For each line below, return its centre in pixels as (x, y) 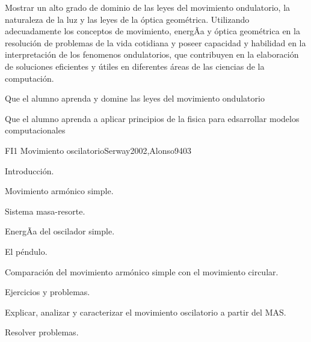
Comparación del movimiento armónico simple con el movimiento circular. (142, 271)
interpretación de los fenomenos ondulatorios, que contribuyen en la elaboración (152, 54)
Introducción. (29, 170)
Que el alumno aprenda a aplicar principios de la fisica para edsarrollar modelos (152, 118)
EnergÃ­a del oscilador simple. (60, 231)
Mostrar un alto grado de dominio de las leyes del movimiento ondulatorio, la (148, 7)
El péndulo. (26, 251)
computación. (29, 78)
